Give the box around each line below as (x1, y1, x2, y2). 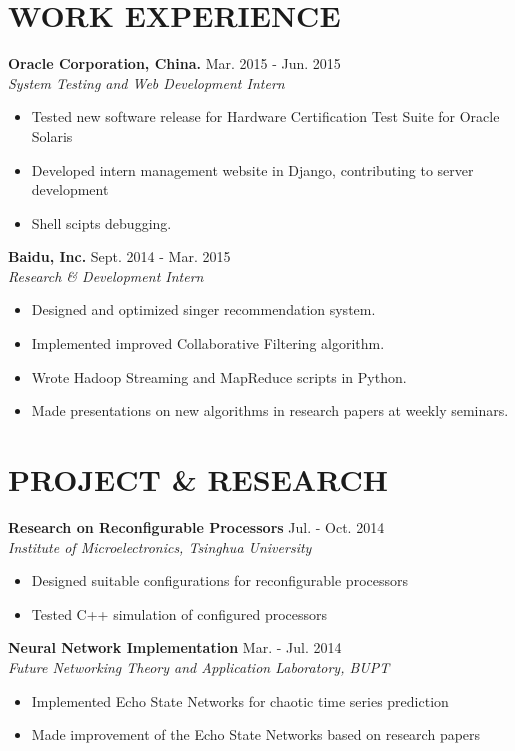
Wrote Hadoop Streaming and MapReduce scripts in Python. (31, 366, 407, 387)
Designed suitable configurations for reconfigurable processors (31, 570, 408, 591)
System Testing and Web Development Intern (8, 72, 285, 93)
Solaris (31, 125, 73, 146)
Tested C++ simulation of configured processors (31, 603, 328, 624)
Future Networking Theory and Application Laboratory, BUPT (8, 656, 390, 677)
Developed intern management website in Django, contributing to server (31, 159, 474, 180)
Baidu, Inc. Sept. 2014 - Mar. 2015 (8, 246, 231, 267)
